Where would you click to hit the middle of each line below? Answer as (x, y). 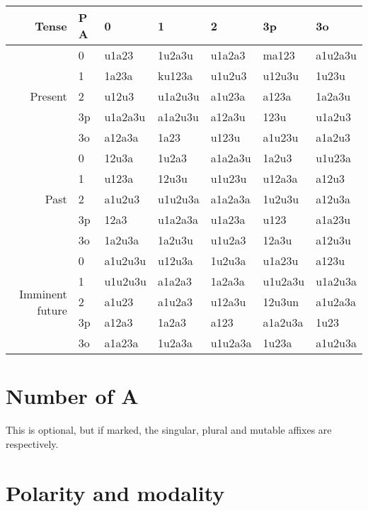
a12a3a (121, 137)
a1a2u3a (283, 322)
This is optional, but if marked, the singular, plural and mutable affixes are (169, 430)
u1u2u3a (178, 199)
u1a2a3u (125, 117)
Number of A (72, 396)
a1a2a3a (230, 199)
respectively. (32, 443)
